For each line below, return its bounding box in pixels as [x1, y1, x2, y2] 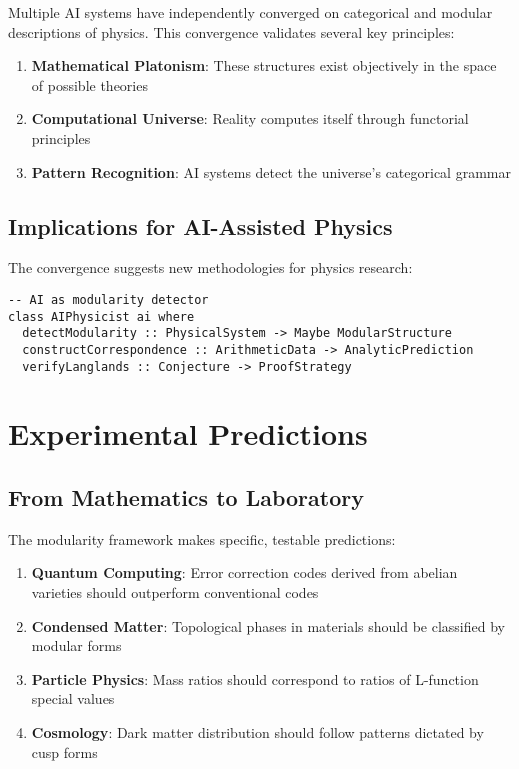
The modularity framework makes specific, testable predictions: [8, 528, 396, 549]
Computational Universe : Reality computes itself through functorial [31, 108, 469, 129]
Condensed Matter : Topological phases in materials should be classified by [31, 615, 505, 636]
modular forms [31, 635, 122, 656]
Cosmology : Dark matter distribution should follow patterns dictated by [31, 721, 484, 742]
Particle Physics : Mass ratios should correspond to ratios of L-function [31, 668, 479, 689]
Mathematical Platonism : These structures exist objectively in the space [31, 55, 497, 76]
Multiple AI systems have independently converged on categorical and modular [8, 2, 493, 22]
